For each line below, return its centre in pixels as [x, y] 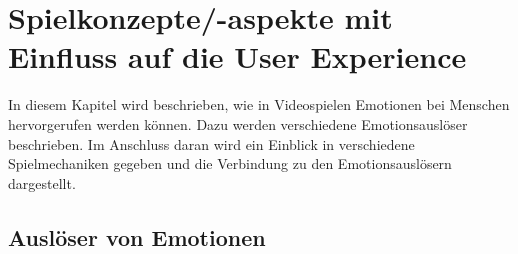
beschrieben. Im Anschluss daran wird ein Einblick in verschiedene [211, 143]
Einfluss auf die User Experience [237, 56]
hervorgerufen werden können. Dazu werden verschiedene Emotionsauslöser [238, 123]
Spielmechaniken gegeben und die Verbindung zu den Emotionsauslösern [230, 163]
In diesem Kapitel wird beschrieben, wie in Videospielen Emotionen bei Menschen [259, 104]
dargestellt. [42, 182]
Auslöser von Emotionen [137, 236]
